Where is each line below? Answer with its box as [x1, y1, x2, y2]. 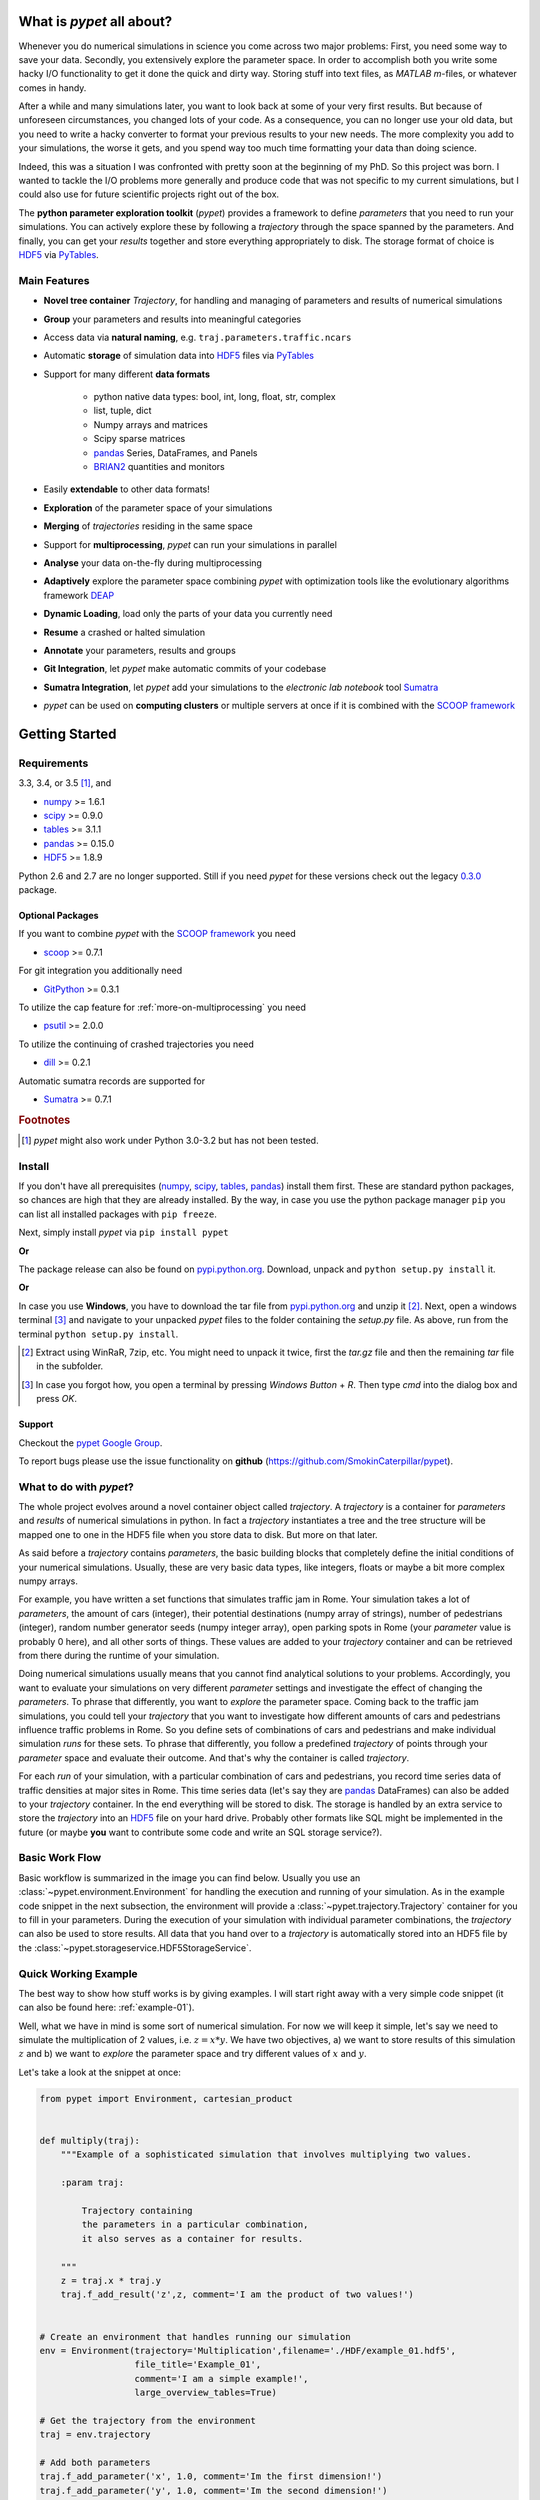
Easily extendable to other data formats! [43, 483, 210, 495]
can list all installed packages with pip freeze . [18, 1208, 217, 1220]
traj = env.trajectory [39, 2429, 151, 2440]
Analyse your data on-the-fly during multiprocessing [43, 556, 262, 569]
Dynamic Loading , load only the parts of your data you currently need [43, 608, 333, 620]
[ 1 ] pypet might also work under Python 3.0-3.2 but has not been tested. [21, 1134, 319, 1146]
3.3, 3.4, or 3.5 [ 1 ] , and [18, 777, 112, 789]
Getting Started [18, 725, 117, 742]
